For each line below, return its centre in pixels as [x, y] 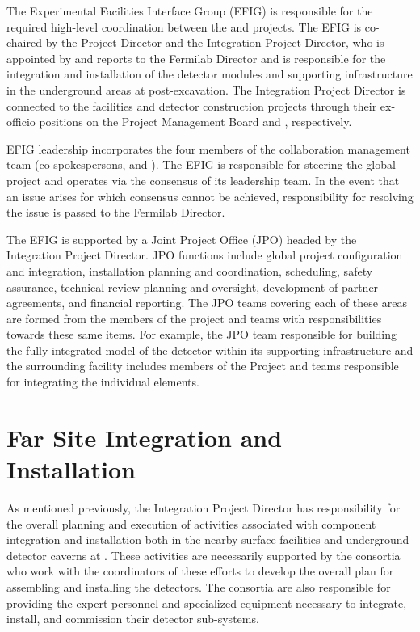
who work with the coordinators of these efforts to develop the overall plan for [200, 571]
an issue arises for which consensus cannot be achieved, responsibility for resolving [210, 196]
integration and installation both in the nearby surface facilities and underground [208, 539]
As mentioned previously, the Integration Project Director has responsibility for [204, 507]
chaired [24, 42]
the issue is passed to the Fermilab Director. [116, 212]
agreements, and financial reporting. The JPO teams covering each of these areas [207, 303]
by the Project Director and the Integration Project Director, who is [215, 42]
